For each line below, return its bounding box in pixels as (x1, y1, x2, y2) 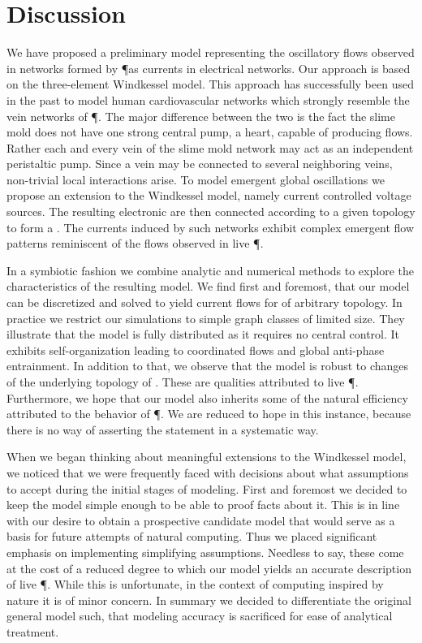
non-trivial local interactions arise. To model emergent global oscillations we (6, 170, 385, 188)
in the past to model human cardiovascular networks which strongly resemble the (6, 91, 410, 108)
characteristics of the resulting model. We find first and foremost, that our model (6, 278, 410, 295)
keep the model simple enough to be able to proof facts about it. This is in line (6, 496, 400, 513)
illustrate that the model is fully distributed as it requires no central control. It (6, 326, 400, 343)
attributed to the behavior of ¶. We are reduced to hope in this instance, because (6, 405, 411, 422)
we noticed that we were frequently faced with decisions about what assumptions (6, 464, 409, 481)
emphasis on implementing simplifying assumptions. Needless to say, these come (6, 543, 404, 560)
